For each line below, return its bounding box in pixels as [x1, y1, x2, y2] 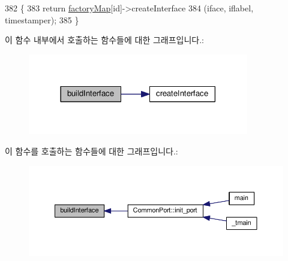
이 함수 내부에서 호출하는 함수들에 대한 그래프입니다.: [5, 34, 204, 46]
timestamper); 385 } [5, 13, 79, 26]
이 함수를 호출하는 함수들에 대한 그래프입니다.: [5, 145, 178, 157]
